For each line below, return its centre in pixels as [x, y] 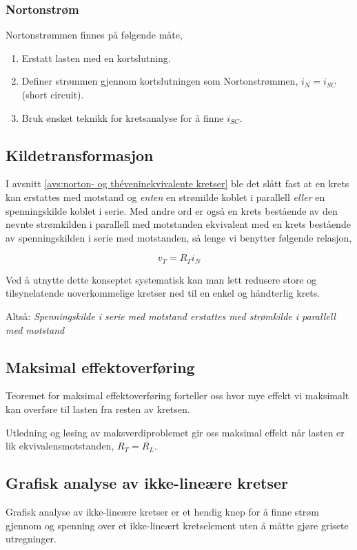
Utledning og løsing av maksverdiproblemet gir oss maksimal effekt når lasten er [175, 432]
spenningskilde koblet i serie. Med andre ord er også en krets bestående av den [172, 210]
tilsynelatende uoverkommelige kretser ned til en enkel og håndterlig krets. [163, 293]
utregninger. [31, 539]
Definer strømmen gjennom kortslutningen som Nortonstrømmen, [160, 81]
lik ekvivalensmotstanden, [60, 446]
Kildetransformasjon [80, 155]
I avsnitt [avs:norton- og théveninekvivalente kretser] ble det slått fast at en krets [177, 183]
